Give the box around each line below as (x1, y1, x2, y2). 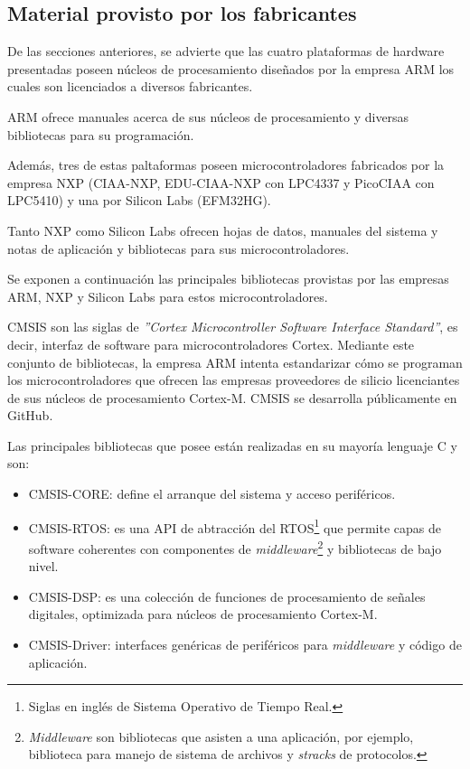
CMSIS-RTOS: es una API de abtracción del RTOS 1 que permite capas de (28, 515, 442, 537)
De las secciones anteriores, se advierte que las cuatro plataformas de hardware (7, 42, 445, 61)
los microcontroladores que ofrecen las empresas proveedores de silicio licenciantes (7, 370, 460, 389)
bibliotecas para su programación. (7, 125, 194, 144)
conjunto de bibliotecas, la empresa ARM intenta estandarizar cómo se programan (7, 352, 463, 371)
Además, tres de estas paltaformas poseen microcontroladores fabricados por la (7, 155, 445, 174)
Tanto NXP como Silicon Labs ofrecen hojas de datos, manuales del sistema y (7, 220, 438, 239)
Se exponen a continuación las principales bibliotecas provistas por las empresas (7, 269, 449, 288)
